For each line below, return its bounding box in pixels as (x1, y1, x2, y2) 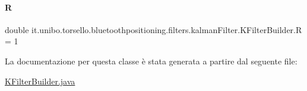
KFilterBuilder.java (5, 74, 75, 87)
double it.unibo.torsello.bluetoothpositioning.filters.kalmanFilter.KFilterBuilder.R (5, 23, 302, 35)
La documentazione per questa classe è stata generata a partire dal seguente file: (5, 54, 297, 67)
